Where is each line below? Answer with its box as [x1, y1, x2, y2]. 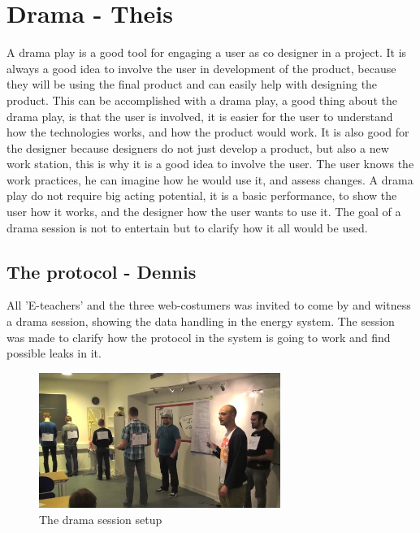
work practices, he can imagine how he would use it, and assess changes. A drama [6, 171, 414, 188]
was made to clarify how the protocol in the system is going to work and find [6, 328, 391, 345]
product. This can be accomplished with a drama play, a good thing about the [6, 91, 397, 108]
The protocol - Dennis [6, 258, 197, 284]
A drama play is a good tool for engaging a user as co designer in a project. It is [6, 44, 407, 61]
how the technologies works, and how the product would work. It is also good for [6, 123, 409, 141]
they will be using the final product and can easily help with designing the [6, 76, 378, 93]
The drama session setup [39, 511, 162, 528]
